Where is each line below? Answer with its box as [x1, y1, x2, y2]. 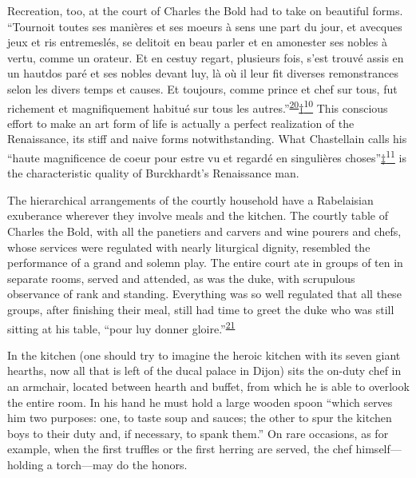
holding [7, 456, 44, 472]
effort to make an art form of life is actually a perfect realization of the [7, 114, 355, 131]
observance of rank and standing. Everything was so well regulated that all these [7, 285, 402, 302]
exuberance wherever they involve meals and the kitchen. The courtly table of [7, 207, 388, 224]
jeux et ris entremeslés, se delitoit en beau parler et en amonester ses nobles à [7, 34, 387, 50]
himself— [355, 440, 402, 457]
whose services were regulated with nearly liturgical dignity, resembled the [7, 238, 370, 255]
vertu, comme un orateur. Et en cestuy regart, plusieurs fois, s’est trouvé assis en [7, 49, 404, 66]
